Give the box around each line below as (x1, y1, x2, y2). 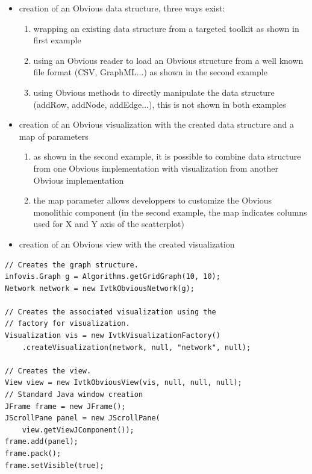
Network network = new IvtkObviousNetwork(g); (5, 284, 195, 293)
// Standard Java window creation (5, 390, 143, 399)
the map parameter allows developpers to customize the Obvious (33, 194, 272, 207)
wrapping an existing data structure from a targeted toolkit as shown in (33, 22, 299, 34)
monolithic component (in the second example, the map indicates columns (33, 205, 307, 218)
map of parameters (19, 129, 89, 142)
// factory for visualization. (5, 319, 130, 328)
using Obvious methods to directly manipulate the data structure (33, 86, 275, 98)
